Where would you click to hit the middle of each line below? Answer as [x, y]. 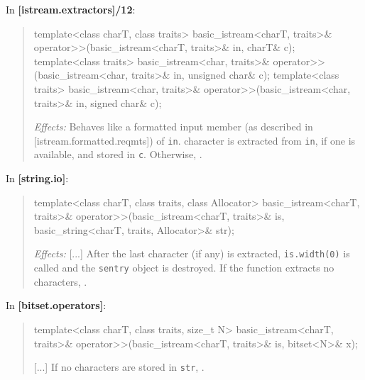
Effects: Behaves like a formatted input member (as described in [173, 127]
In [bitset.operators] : [56, 305]
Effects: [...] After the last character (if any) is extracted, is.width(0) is [192, 253]
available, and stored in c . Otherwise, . [118, 154]
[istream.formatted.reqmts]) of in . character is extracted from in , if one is [195, 140]
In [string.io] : [37, 178]
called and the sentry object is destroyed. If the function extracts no [184, 268]
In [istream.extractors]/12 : [71, 9]
